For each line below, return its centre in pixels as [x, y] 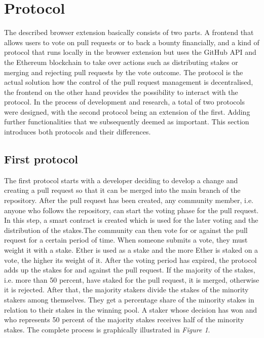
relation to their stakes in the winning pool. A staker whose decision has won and [131, 309]
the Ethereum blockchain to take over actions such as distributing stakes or [121, 62]
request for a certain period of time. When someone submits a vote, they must [126, 240]
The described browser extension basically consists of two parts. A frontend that [129, 32]
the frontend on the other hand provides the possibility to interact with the [121, 92]
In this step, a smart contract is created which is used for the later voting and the [131, 220]
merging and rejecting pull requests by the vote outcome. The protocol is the [124, 72]
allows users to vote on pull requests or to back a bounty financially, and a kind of [132, 42]
